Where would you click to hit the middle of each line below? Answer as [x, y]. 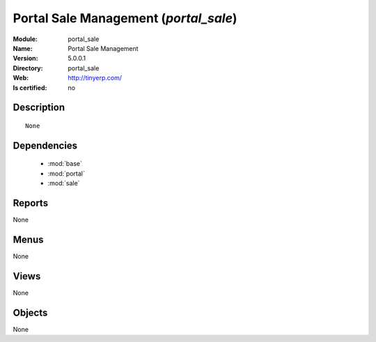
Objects [30, 312]
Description [39, 108]
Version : [25, 59]
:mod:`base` [65, 164]
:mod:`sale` [64, 183]
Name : [23, 48]
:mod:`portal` [66, 173]
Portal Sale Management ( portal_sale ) [125, 18]
